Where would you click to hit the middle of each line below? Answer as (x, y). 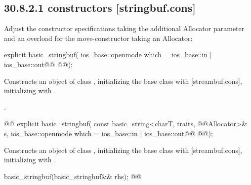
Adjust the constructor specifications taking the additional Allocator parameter (124, 28)
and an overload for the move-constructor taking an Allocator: (98, 38)
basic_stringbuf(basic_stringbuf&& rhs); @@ (73, 176)
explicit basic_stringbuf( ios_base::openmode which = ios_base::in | (108, 55)
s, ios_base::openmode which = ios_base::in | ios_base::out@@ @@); (108, 133)
